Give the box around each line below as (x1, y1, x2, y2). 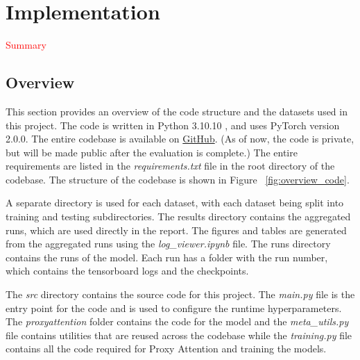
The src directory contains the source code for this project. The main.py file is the (6, 287, 355, 302)
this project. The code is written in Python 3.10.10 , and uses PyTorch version (6, 117, 340, 132)
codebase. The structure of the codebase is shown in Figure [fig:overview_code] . (6, 172, 350, 186)
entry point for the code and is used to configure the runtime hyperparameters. (6, 300, 342, 315)
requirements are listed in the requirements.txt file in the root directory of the (6, 158, 335, 173)
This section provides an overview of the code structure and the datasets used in (6, 104, 348, 118)
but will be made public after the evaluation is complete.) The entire (6, 145, 298, 159)
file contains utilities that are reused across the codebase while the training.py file (6, 327, 352, 342)
